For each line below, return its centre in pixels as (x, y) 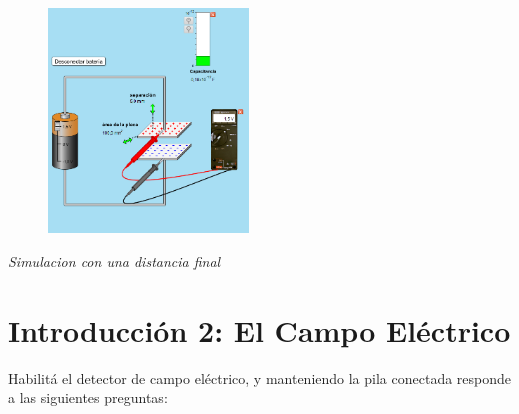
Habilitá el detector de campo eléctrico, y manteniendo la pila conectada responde (260, 377)
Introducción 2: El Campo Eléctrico (259, 329)
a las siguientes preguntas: (88, 397)
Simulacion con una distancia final (114, 260)
